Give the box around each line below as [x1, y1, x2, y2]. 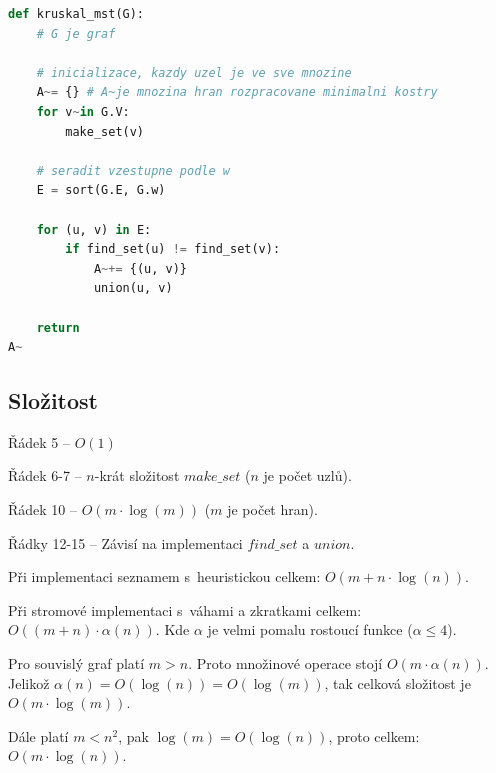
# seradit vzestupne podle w [36, 163, 230, 178]
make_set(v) [65, 124, 145, 139]
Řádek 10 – [8, 499, 78, 520]
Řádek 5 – [8, 431, 71, 452]
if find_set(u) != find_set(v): [65, 242, 281, 257]
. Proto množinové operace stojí [188, 653, 383, 674]
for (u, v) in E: [36, 222, 152, 237]
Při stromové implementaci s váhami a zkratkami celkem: [8, 599, 362, 620]
